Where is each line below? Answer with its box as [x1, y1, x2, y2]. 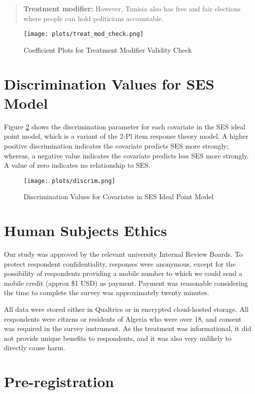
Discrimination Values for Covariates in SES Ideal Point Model [24, 191, 214, 202]
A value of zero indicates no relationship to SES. [4, 160, 151, 170]
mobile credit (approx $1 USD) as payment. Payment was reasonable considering [4, 277, 248, 288]
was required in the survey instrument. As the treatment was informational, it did [4, 323, 252, 333]
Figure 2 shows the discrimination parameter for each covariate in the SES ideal [4, 121, 246, 131]
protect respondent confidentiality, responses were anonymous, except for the [4, 258, 236, 269]
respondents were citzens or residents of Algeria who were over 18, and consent [4, 313, 242, 324]
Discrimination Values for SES [4, 73, 215, 93]
